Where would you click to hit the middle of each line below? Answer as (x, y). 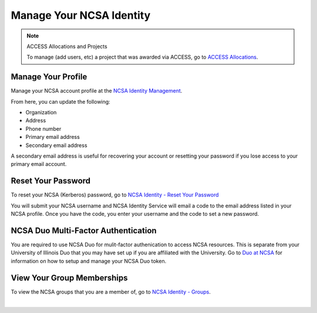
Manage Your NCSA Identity (81, 15)
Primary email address (53, 137)
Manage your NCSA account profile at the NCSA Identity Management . (97, 91)
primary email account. (39, 164)
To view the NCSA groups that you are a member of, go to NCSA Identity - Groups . (111, 292)
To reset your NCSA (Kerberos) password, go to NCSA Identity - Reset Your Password (115, 195)
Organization (41, 113)
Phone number (43, 128)
